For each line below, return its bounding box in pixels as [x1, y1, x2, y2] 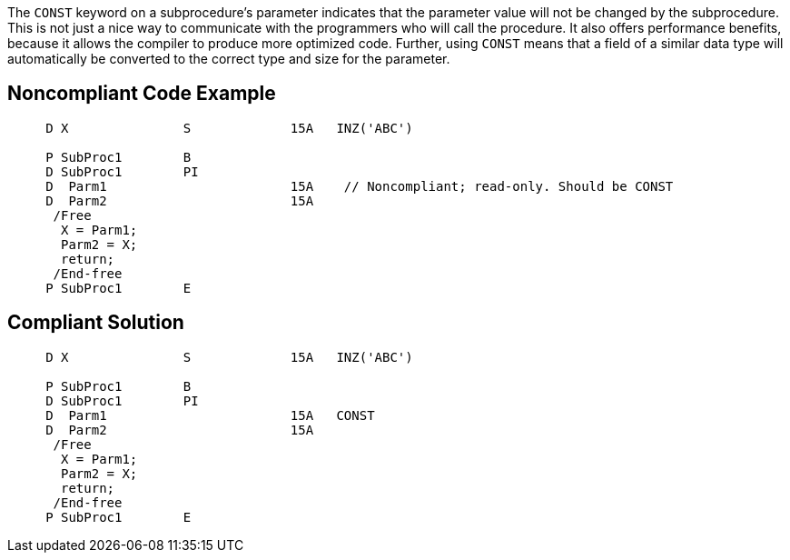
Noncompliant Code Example [7, 82, 276, 105]
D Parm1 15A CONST [45, 407, 375, 423]
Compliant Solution [7, 311, 184, 335]
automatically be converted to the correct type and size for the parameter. [7, 51, 450, 66]
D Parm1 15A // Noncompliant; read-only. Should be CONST [45, 178, 674, 194]
